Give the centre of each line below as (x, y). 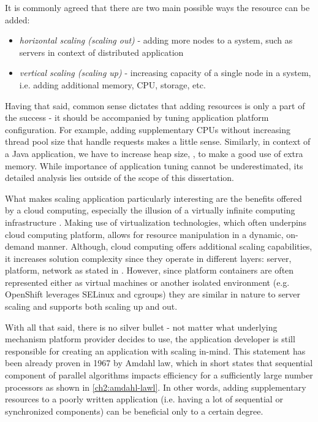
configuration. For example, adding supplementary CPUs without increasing (148, 129)
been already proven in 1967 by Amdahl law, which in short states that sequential (159, 363)
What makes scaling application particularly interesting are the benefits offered (153, 198)
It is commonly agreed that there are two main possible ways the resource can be (157, 7)
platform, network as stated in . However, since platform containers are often (150, 270)
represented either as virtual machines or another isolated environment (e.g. (147, 282)
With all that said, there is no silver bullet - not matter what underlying (141, 327)
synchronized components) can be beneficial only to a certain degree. (134, 411)
